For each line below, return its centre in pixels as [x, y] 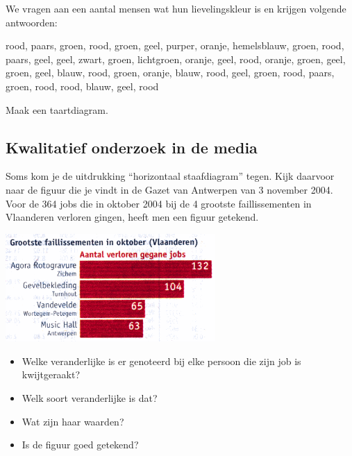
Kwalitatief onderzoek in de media [132, 147]
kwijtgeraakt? [51, 374]
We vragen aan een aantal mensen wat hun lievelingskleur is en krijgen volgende [176, 8]
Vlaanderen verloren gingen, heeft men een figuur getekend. [132, 217]
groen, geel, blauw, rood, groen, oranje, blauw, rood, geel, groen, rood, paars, [170, 73]
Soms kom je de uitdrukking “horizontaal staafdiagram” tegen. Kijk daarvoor [170, 176]
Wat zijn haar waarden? [73, 421]
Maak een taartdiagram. [57, 109]
